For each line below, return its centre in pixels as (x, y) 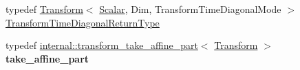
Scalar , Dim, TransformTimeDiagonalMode (190, 9)
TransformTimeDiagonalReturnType (83, 22)
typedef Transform (44, 9)
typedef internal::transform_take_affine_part (102, 45)
